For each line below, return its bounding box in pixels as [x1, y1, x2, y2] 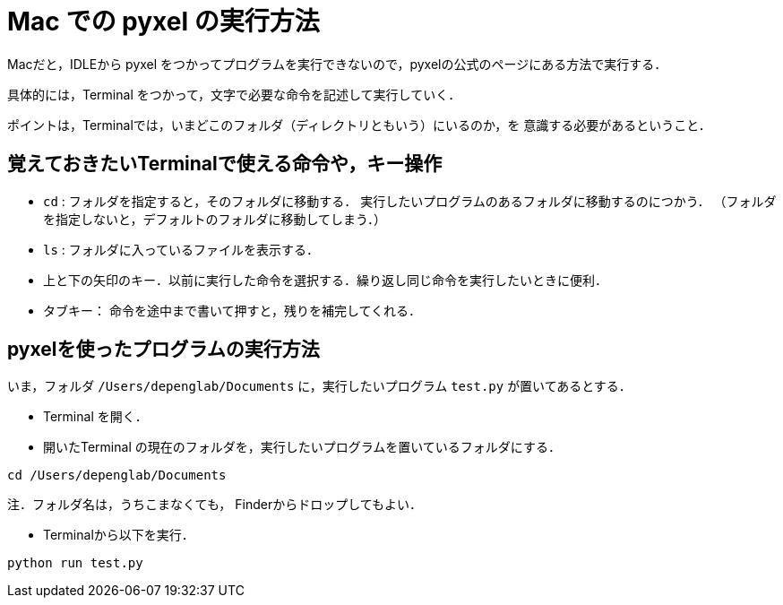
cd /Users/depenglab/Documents [7, 468, 227, 483]
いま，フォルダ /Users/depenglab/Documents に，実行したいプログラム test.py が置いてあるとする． [7, 378, 632, 394]
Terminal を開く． [43, 409, 148, 425]
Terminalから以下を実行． [43, 527, 194, 543]
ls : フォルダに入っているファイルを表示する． [43, 241, 320, 257]
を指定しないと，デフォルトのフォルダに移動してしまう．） [43, 211, 386, 227]
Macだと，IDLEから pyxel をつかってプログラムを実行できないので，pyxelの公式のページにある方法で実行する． [7, 56, 667, 72]
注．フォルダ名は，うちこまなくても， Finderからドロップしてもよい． [7, 497, 423, 513]
